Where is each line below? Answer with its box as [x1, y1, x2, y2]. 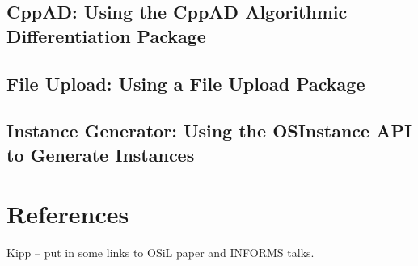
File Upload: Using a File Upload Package [6, 70, 365, 95]
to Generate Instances [6, 141, 195, 167]
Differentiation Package [6, 23, 206, 48]
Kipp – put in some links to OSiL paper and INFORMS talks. [6, 244, 315, 261]
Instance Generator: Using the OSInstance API [6, 118, 412, 143]
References [6, 197, 129, 230]
